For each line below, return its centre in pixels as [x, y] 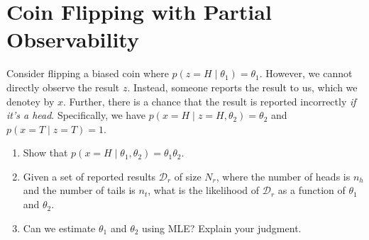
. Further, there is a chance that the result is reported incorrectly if [209, 101]
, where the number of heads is [283, 176]
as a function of [312, 190]
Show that [45, 153]
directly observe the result [63, 87]
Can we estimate [59, 228]
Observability [73, 39]
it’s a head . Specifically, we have [76, 115]
